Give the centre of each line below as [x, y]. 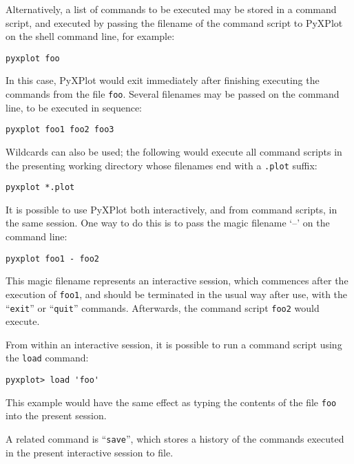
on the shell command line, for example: [90, 36]
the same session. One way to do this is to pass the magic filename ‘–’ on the [168, 223]
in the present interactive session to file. [90, 452]
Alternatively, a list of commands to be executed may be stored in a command [171, 9]
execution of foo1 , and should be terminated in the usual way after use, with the [177, 294]
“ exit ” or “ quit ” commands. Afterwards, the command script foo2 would [163, 307]
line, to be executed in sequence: [74, 107]
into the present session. [56, 415]
